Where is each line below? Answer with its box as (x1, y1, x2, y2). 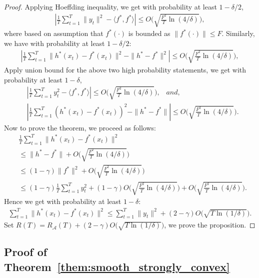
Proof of (4, 244, 47, 259)
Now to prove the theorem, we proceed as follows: (4, 122, 156, 132)
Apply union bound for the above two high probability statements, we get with (4, 64, 246, 74)
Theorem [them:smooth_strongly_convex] (4, 258, 230, 274)
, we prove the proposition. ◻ (164, 219, 255, 230)
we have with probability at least (4, 37, 105, 48)
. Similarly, (221, 28, 255, 38)
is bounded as (128, 28, 170, 38)
